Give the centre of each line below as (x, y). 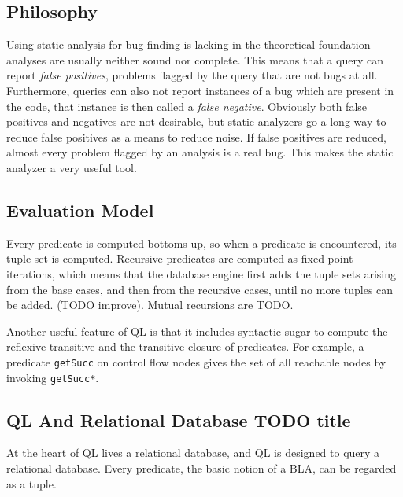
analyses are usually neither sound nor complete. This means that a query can (195, 59)
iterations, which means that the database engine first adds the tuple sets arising (201, 273)
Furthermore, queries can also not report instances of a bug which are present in (200, 90)
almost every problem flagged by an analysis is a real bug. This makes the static (200, 152)
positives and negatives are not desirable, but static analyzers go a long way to (196, 121)
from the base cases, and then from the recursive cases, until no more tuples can (200, 289)
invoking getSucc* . (53, 377)
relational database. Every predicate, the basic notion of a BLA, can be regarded (201, 468)
